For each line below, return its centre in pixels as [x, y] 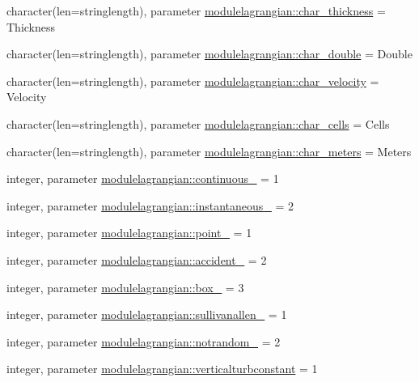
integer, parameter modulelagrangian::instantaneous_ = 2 [150, 205]
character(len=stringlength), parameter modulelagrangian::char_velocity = [193, 81]
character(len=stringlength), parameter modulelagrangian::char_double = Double [209, 54]
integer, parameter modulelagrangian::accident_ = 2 [137, 259]
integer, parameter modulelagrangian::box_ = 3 [125, 287]
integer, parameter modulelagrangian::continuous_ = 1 [143, 178]
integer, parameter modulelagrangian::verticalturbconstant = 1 [162, 369]
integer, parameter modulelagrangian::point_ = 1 [129, 233]
